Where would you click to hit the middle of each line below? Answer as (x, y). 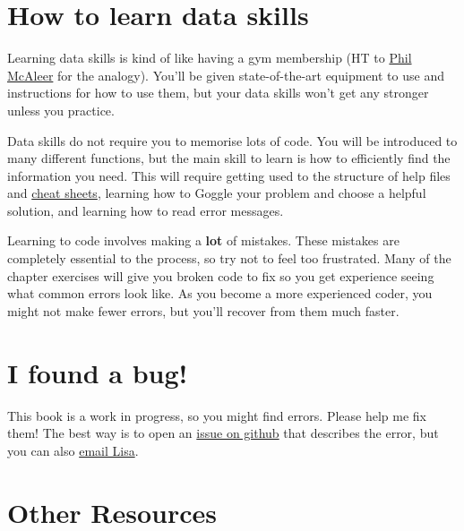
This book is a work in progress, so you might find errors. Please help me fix (217, 415)
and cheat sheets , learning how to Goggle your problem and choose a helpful (217, 193)
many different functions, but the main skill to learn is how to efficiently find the (229, 158)
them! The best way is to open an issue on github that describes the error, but (223, 433)
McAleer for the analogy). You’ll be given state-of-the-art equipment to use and (226, 75)
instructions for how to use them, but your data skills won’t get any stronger (218, 93)
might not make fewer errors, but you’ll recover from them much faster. (203, 310)
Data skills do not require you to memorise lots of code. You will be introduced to (232, 140)
